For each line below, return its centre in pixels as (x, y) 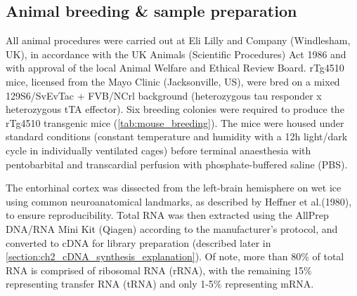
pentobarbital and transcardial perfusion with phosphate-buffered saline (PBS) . (177, 164)
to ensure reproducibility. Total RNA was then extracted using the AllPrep (167, 215)
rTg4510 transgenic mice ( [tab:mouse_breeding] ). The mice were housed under (175, 122)
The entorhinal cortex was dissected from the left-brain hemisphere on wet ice (174, 188)
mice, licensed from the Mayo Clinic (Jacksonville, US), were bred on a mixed (173, 81)
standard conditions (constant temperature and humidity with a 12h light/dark (177, 136)
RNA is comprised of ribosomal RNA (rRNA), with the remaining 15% (159, 270)
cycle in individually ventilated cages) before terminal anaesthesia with (158, 150)
